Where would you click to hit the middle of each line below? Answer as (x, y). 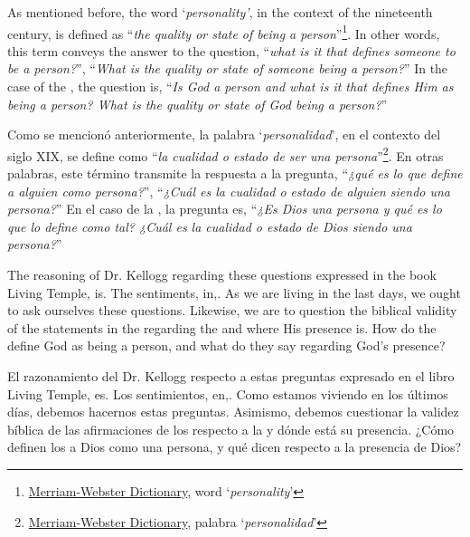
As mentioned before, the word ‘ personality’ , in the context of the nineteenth (220, 12)
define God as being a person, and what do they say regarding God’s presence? (226, 345)
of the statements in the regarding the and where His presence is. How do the (222, 327)
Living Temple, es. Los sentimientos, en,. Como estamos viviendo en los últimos (228, 393)
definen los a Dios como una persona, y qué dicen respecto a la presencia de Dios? (235, 447)
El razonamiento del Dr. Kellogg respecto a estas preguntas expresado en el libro (231, 376)
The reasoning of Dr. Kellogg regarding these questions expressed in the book (222, 275)
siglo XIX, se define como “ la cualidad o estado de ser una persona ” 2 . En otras (226, 154)
